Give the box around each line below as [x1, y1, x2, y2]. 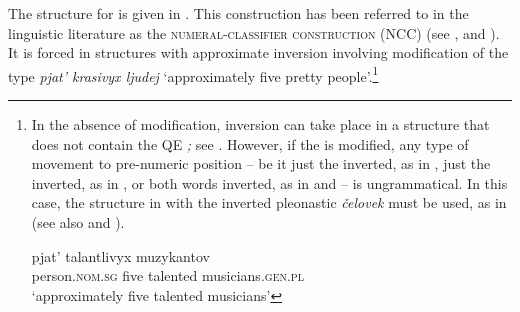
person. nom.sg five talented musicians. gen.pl [31, 265, 304, 286]
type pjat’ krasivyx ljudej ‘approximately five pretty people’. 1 [8, 62, 379, 86]
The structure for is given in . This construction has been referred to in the [8, 3, 469, 23]
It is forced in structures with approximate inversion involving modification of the [8, 42, 509, 63]
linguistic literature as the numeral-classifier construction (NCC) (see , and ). [8, 22, 500, 43]
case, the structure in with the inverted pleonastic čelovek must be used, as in [31, 192, 507, 213]
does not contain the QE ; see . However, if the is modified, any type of [31, 133, 469, 154]
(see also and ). [31, 212, 125, 232]
